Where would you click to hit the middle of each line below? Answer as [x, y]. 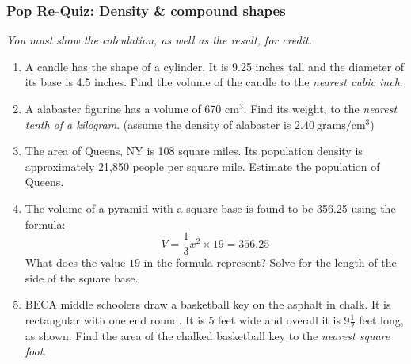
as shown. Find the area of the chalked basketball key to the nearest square [207, 335]
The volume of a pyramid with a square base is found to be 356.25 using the [210, 208]
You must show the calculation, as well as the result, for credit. [159, 40]
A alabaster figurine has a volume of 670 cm [132, 108]
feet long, [381, 320]
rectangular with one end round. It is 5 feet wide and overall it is [183, 320]
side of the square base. [82, 277]
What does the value [75, 262]
